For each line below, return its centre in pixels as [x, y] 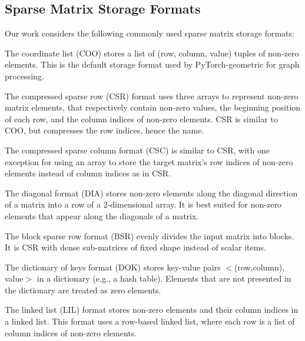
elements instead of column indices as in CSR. [88, 173]
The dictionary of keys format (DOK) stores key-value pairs [113, 267]
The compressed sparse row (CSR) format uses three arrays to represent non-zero [152, 96]
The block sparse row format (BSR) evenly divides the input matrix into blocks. [150, 235]
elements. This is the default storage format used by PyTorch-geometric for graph [152, 64]
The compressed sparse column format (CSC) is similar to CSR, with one [137, 150]
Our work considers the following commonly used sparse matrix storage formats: [150, 33]
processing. [24, 76]
